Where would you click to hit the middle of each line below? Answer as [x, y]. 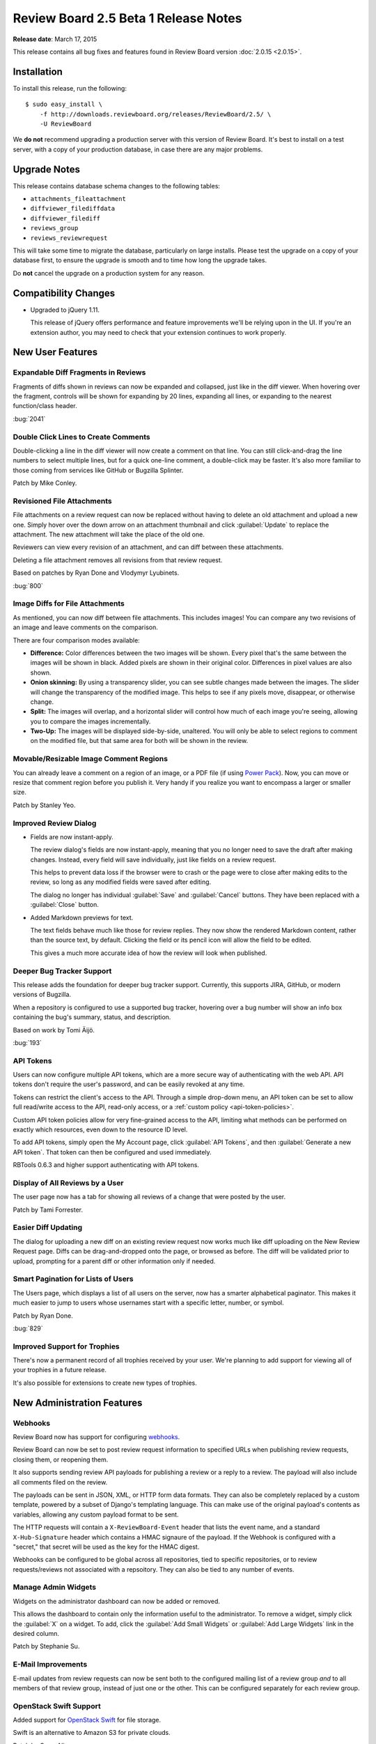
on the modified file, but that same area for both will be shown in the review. [139, 741]
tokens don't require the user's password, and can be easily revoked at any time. [129, 1084]
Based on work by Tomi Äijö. [54, 1030]
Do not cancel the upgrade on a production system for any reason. [109, 273]
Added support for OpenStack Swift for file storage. [87, 1720]
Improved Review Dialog [55, 823]
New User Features [55, 352]
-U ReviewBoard [65, 124]
